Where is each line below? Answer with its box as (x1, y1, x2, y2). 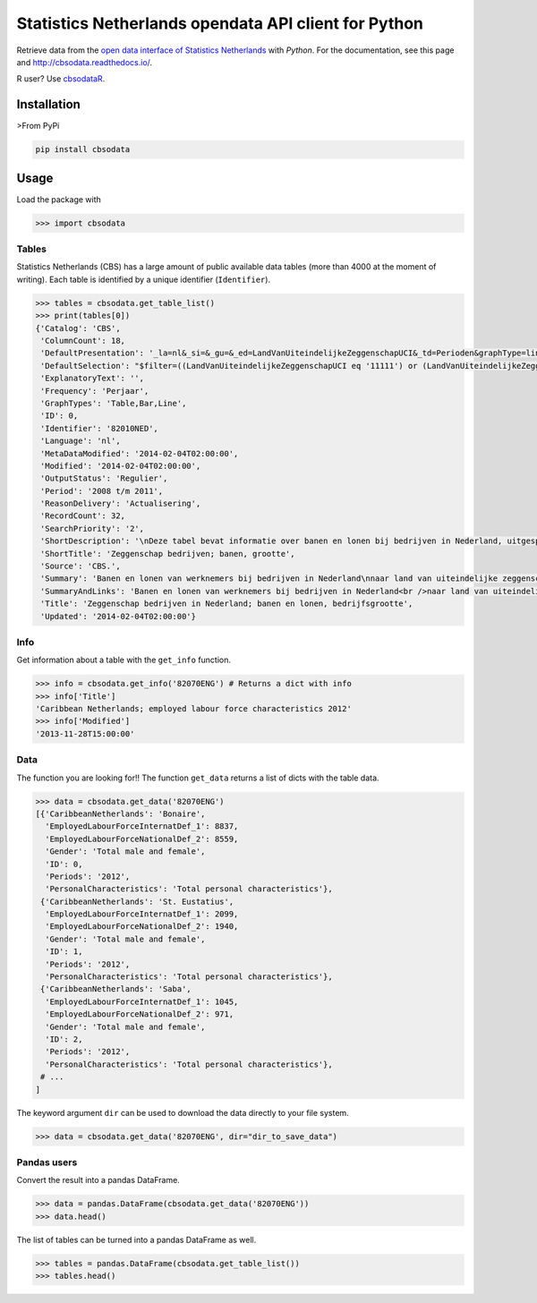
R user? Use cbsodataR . (16, 73, 106, 84)
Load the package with (16, 193, 102, 205)
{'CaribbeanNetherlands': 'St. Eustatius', (40, 896, 234, 907)
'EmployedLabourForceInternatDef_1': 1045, (45, 996, 239, 1007)
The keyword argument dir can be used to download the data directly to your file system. (16, 1107, 349, 1118)
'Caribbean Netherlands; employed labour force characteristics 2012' (35, 703, 353, 714)
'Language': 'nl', (40, 436, 121, 447)
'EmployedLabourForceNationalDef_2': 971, (45, 1009, 234, 1019)
